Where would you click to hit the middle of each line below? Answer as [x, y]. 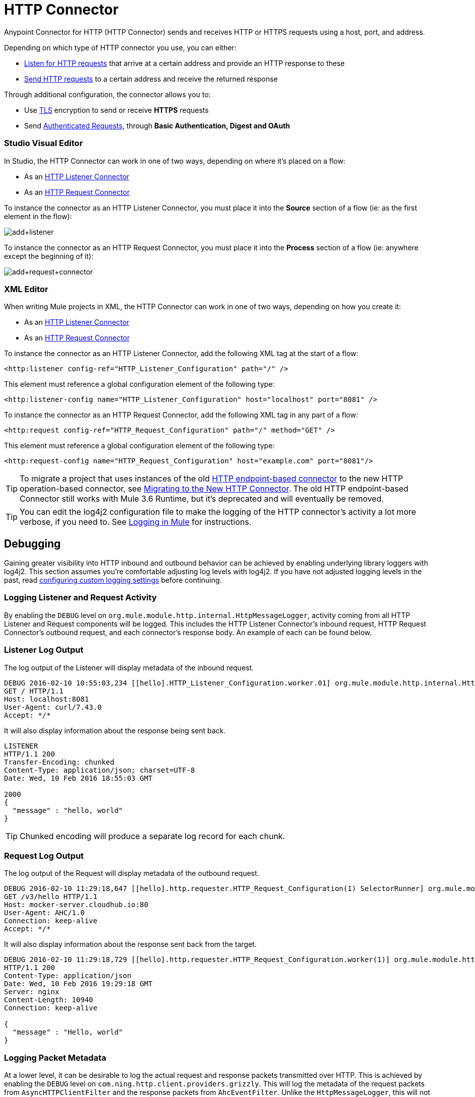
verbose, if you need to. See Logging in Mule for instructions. [136, 522]
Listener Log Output [44, 650]
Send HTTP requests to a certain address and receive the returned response [151, 79]
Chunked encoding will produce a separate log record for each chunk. [152, 836]
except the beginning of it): [49, 256]
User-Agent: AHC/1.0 [45, 913]
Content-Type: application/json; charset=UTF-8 [100, 770]
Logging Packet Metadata [55, 1057]
